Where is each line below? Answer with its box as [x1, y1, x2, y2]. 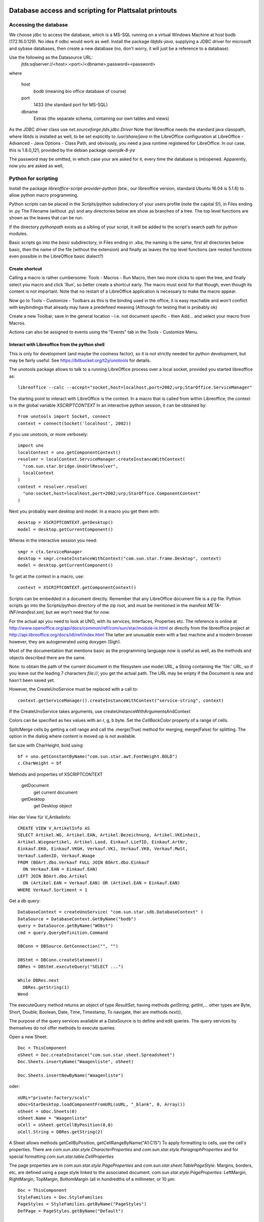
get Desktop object [33, 803, 72, 809]
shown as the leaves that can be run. [9, 215, 84, 221]
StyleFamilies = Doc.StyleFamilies [18, 1194, 103, 1200]
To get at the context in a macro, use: [9, 573, 85, 579]
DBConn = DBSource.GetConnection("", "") [18, 943, 118, 949]
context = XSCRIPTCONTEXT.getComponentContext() [18, 585, 136, 590]
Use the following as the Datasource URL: [9, 54, 93, 60]
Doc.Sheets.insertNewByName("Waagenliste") [18, 1072, 124, 1078]
